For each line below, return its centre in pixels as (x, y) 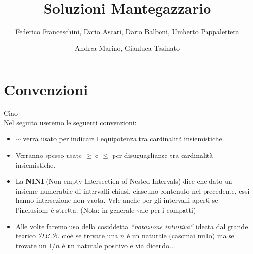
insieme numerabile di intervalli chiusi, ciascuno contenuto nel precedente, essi (132, 190)
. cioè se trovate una (88, 236)
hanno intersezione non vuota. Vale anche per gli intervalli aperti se (117, 200)
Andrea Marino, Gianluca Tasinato (127, 48)
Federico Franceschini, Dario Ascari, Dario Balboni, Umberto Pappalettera (127, 31)
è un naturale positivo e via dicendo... (118, 245)
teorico (26, 236)
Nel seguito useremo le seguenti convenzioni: (70, 122)
